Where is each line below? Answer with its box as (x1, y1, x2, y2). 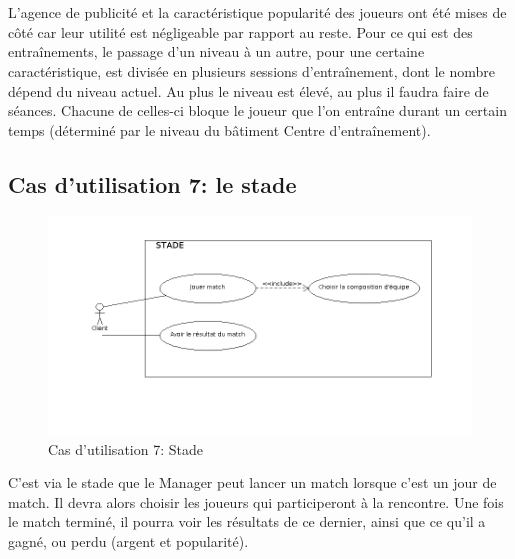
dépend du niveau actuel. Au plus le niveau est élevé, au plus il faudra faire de (8, 80, 489, 101)
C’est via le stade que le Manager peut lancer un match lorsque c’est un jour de (8, 472, 497, 493)
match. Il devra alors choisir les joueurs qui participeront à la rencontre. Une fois (8, 491, 504, 512)
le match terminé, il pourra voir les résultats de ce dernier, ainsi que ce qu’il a (8, 511, 486, 532)
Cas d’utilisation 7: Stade (48, 438, 203, 459)
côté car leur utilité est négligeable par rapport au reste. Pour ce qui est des (8, 21, 473, 42)
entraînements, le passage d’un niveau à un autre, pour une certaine (8, 41, 425, 62)
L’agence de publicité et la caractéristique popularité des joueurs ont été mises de (8, 2, 507, 23)
